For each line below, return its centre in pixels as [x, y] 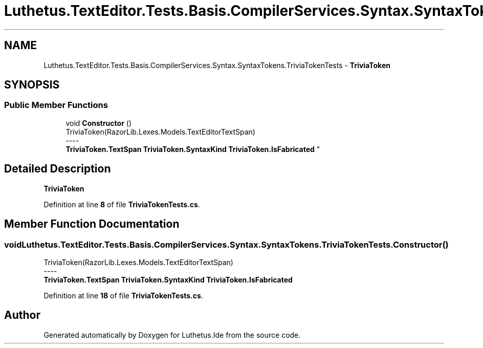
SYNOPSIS [32, 85]
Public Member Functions [56, 105]
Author [22, 315]
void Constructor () [98, 123]
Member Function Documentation [92, 224]
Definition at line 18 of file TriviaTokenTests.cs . [123, 295]
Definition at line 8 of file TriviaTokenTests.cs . [122, 204]
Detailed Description [58, 169]
